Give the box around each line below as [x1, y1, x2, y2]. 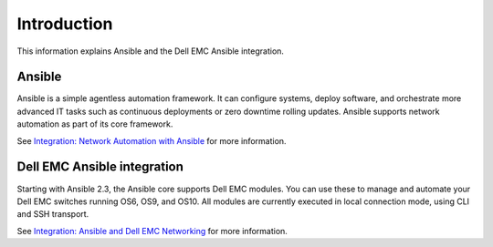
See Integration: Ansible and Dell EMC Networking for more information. [16, 225, 288, 236]
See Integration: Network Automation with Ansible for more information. [16, 135, 287, 146]
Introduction [16, 14, 113, 34]
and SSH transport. [16, 209, 89, 220]
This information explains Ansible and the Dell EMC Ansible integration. [16, 46, 285, 57]
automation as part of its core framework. [16, 118, 173, 129]
